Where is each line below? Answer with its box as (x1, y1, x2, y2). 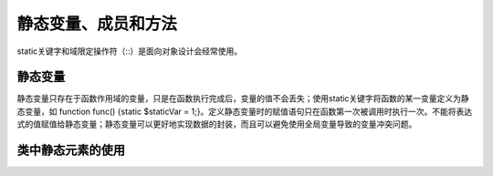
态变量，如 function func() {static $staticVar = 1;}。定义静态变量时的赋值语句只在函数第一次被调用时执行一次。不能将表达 (16, 106, 473, 117)
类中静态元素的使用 (16, 142, 125, 159)
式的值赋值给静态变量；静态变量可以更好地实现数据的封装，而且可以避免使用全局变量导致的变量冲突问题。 (16, 119, 417, 129)
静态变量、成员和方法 (16, 14, 178, 34)
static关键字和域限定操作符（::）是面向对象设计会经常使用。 (16, 46, 242, 57)
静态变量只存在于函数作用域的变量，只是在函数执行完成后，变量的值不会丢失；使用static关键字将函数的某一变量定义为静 (16, 93, 469, 104)
